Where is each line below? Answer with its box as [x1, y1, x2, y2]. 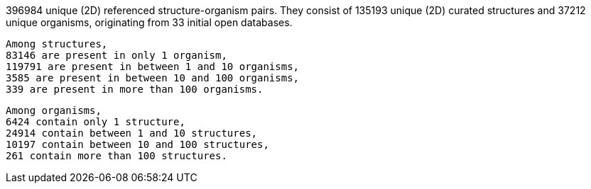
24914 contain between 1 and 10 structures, [6, 127, 258, 139]
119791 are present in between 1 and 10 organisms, [6, 61, 300, 72]
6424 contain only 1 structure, [6, 116, 185, 127]
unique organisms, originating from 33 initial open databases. [6, 16, 293, 28]
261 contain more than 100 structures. [6, 150, 227, 161]
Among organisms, [6, 105, 102, 116]
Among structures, [6, 38, 108, 50]
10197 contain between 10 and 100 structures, [6, 139, 269, 150]
